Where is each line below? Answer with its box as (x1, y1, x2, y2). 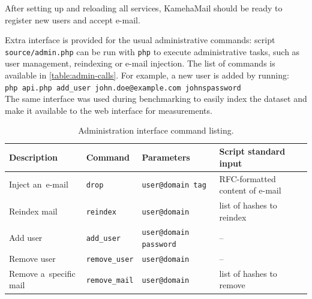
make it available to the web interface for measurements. (5, 104, 212, 116)
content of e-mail (219, 184, 281, 197)
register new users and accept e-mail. (5, 13, 140, 26)
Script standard (219, 145, 286, 158)
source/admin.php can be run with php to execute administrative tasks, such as (5, 45, 300, 58)
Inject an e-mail (9, 178, 68, 191)
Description (9, 150, 58, 163)
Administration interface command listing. (78, 124, 234, 137)
